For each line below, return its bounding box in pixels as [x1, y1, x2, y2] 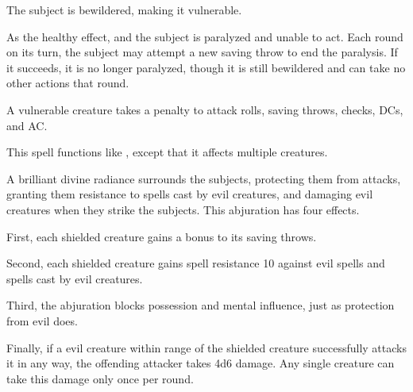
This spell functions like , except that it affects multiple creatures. [6, 144, 328, 160]
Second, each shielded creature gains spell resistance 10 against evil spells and [6, 255, 385, 271]
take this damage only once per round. [6, 370, 194, 386]
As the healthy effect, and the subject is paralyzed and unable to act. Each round [6, 28, 403, 44]
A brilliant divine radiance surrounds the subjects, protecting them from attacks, [6, 170, 401, 186]
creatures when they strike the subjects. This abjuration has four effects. [6, 201, 360, 217]
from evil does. [6, 312, 78, 329]
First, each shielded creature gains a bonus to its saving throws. [6, 228, 317, 244]
